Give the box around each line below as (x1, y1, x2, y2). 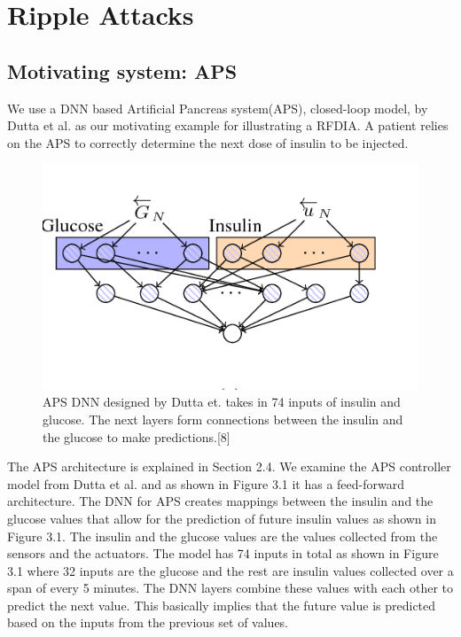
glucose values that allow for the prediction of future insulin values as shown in (7, 509, 436, 527)
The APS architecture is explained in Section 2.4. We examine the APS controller (7, 457, 451, 476)
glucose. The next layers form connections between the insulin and (43, 409, 403, 428)
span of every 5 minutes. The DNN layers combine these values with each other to (7, 579, 454, 597)
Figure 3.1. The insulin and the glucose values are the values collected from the (7, 526, 438, 545)
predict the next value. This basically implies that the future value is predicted (7, 595, 436, 614)
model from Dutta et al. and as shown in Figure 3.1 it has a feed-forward (7, 474, 404, 493)
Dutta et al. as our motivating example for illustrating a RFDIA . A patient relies (7, 116, 449, 135)
